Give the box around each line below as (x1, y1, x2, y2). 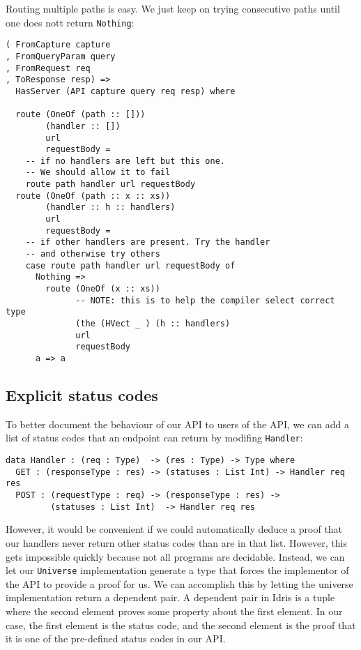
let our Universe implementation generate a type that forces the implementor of (6, 563, 349, 577)
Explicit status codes (6, 384, 158, 406)
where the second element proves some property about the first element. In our (6, 603, 343, 618)
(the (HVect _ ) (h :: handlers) (75, 319, 231, 328)
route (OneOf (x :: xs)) (45, 284, 160, 294)
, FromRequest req (6, 63, 91, 73)
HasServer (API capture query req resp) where (15, 86, 236, 96)
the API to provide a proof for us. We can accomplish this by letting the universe (6, 576, 353, 591)
